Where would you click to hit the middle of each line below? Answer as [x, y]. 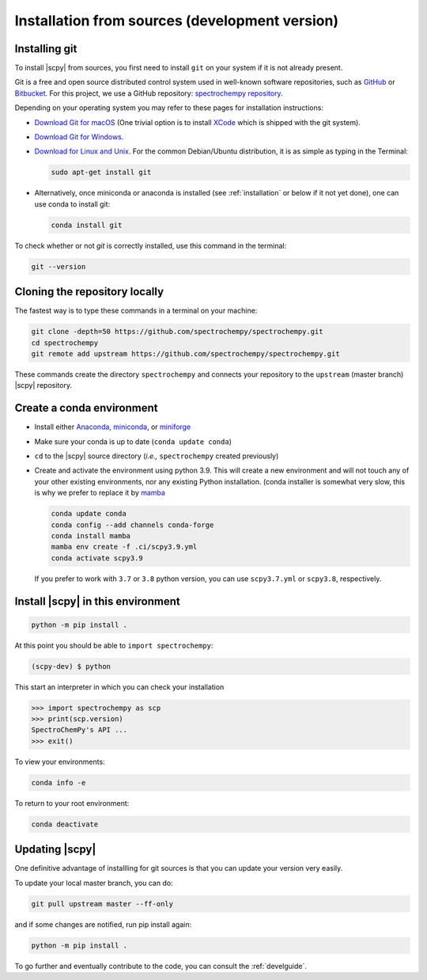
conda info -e [59, 782]
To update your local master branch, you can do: [94, 883]
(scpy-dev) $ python [71, 666]
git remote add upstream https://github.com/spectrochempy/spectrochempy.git [185, 353]
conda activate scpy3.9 [97, 558]
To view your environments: [60, 762]
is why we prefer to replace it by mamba [100, 493]
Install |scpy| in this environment [98, 601]
